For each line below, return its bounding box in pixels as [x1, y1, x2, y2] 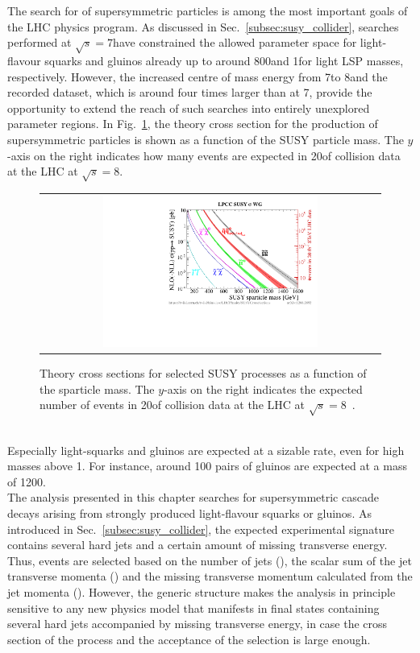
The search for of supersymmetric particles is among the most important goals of [7, 2, 408, 19]
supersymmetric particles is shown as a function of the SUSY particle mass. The [7, 130, 404, 147]
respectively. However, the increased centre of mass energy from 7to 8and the [7, 68, 388, 85]
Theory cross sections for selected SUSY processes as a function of [40, 365, 367, 382]
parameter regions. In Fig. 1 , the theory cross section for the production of [7, 115, 378, 132]
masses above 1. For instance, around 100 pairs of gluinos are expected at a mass [7, 457, 407, 474]
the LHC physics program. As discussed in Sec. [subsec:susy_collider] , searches [7, 18, 399, 35]
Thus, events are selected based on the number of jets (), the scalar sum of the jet [7, 552, 412, 568]
